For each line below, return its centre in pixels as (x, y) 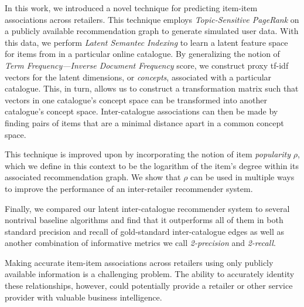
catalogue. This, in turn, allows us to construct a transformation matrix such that (152, 88)
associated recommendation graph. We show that (93, 177)
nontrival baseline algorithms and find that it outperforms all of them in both (144, 220)
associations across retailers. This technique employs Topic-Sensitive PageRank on (152, 19)
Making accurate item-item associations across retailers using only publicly (139, 262)
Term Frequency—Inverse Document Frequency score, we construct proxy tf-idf (147, 65)
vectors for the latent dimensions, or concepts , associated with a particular (138, 77)
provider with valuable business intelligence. (83, 297)
